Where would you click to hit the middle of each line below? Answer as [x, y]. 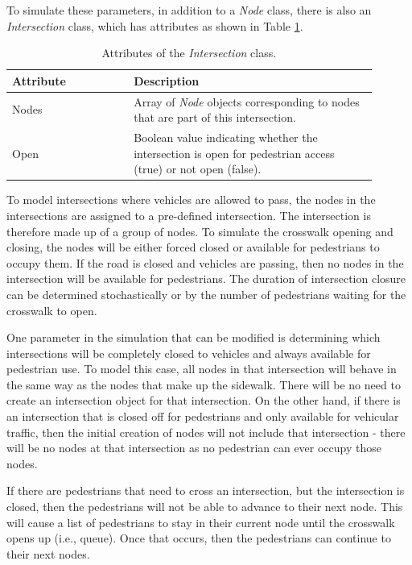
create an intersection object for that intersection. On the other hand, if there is [204, 400]
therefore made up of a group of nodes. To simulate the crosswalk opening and [200, 231]
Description [167, 80]
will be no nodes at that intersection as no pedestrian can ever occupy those [194, 448]
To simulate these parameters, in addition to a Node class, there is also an [189, 10]
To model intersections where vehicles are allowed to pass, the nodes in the [191, 199]
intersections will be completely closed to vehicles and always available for [189, 353]
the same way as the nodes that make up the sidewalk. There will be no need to [204, 384]
